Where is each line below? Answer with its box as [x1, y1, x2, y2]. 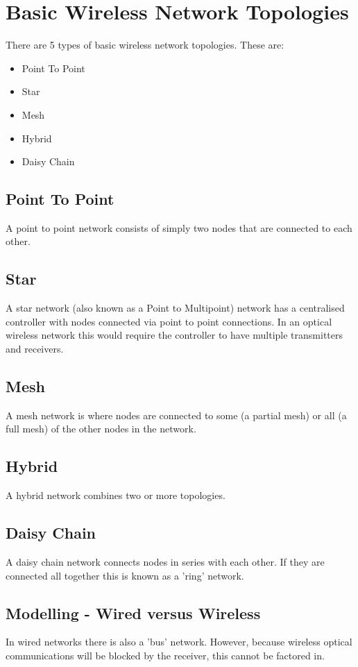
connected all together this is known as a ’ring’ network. [6, 568, 244, 582]
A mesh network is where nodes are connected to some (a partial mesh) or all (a [6, 407, 347, 422]
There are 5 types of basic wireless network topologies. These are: [6, 37, 284, 52]
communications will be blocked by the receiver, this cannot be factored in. [6, 648, 325, 663]
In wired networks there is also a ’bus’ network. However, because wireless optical [6, 634, 352, 649]
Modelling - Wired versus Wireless [6, 602, 261, 623]
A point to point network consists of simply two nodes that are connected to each [6, 220, 352, 235]
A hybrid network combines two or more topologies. [6, 488, 225, 503]
